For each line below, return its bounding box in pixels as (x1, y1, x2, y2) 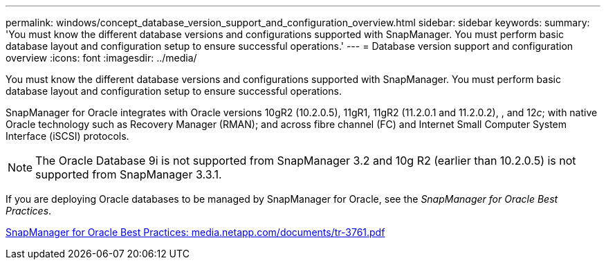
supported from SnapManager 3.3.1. (35, 167, 222, 181)
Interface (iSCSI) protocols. (6, 130, 129, 142)
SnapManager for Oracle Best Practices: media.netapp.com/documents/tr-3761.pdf (6, 226, 385, 238)
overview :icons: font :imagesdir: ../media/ (6, 52, 197, 64)
